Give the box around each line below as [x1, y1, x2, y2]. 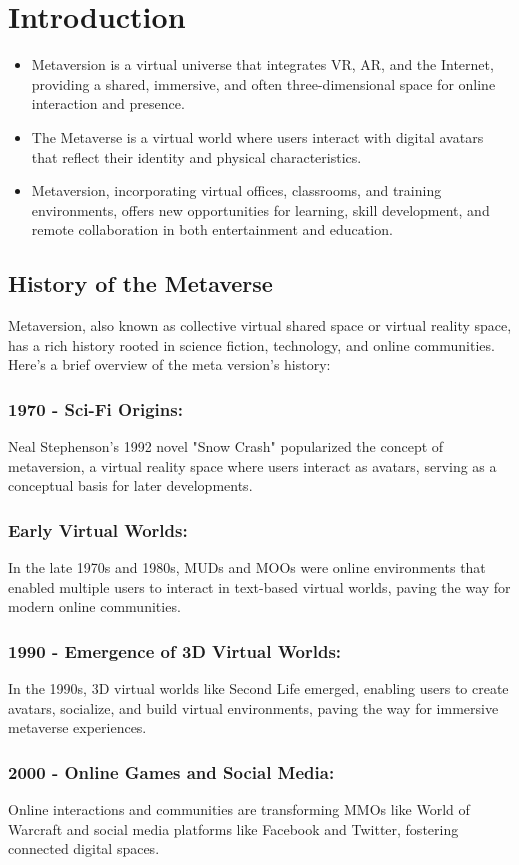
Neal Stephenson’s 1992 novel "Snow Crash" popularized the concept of [8, 436, 444, 457]
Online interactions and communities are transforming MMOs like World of [8, 799, 470, 820]
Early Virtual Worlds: [8, 517, 188, 542]
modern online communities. [8, 596, 181, 617]
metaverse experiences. [8, 717, 147, 738]
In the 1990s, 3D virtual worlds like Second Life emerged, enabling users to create [8, 678, 509, 699]
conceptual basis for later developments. [8, 475, 253, 496]
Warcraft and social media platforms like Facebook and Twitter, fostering [8, 818, 459, 839]
